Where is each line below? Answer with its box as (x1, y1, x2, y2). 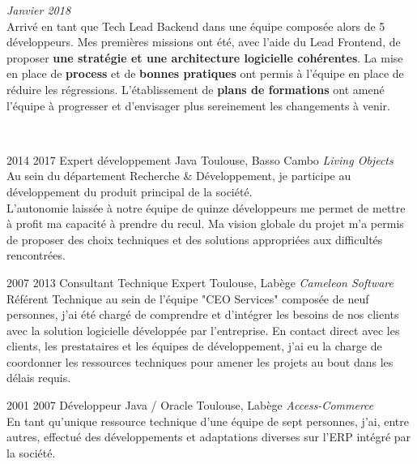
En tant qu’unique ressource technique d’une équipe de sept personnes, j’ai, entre (6, 412, 409, 429)
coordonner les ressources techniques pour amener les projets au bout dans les (6, 353, 394, 370)
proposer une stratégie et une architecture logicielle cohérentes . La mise (6, 49, 403, 66)
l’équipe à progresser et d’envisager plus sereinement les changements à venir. (6, 97, 390, 114)
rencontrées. (6, 247, 66, 264)
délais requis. (6, 369, 71, 386)
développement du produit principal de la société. (6, 183, 253, 200)
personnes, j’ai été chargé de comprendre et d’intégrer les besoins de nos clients (6, 306, 399, 323)
